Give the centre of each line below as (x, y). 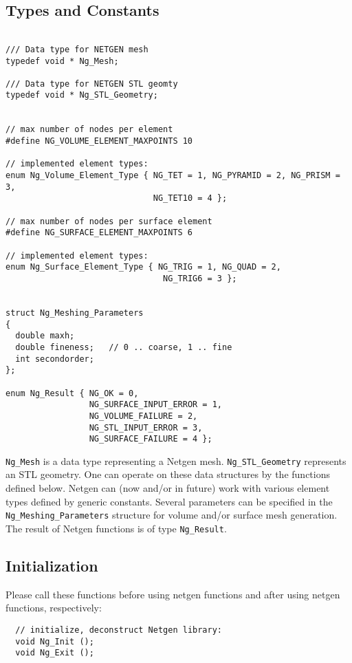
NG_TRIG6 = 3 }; (200, 278)
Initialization (52, 565)
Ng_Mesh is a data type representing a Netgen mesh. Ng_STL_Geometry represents (176, 460)
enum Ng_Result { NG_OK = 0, (72, 393)
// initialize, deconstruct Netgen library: (119, 630)
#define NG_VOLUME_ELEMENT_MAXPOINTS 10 (99, 141)
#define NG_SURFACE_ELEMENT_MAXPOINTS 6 (99, 233)
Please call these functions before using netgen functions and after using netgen (173, 594)
